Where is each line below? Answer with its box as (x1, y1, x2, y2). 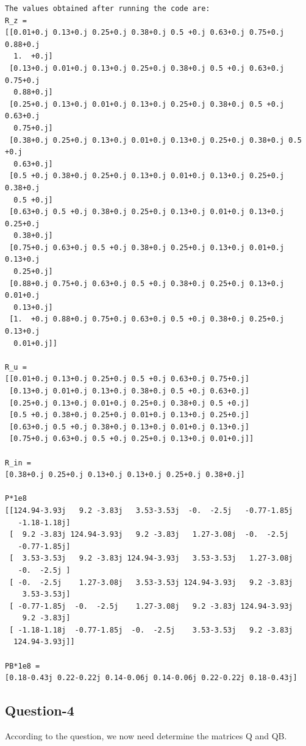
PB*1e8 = (5, 661, 40, 670)
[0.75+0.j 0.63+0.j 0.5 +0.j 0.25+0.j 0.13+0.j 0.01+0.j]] (9, 434, 254, 443)
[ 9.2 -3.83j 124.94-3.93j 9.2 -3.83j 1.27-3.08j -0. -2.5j (9, 530, 289, 539)
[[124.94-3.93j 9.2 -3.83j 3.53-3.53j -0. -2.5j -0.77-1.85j (5, 506, 293, 515)
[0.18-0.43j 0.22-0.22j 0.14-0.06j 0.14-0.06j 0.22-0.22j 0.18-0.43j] (5, 673, 297, 683)
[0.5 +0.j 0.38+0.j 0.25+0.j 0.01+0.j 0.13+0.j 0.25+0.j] (9, 411, 249, 420)
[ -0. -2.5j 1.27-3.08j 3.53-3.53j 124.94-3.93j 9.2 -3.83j (9, 578, 293, 587)
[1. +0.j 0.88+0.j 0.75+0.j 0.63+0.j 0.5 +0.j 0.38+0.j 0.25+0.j (9, 315, 285, 324)
